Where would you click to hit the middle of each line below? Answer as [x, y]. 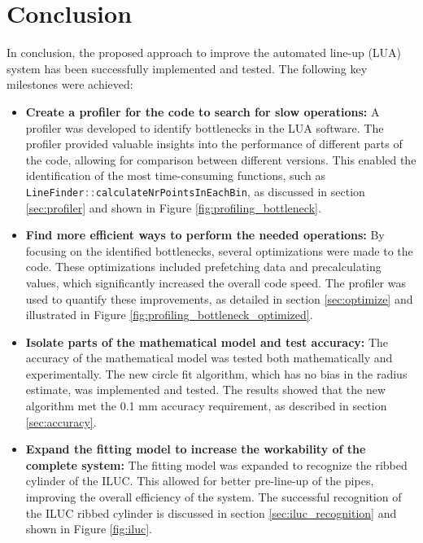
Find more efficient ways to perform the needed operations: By [205, 235]
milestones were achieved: [70, 84]
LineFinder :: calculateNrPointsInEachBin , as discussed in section [195, 191]
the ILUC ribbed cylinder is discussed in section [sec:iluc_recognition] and [211, 512]
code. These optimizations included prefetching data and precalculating [203, 267]
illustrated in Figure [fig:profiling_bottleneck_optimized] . [169, 315]
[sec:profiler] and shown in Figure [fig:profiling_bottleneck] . [173, 207]
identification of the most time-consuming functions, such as [176, 175]
